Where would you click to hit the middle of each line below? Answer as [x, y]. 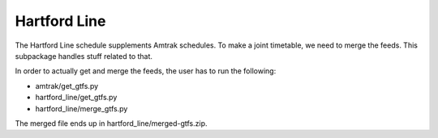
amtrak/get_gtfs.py [67, 86]
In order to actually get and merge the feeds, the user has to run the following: [146, 71]
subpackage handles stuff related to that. [84, 56]
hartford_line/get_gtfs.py [76, 98]
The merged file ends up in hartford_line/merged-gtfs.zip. [111, 123]
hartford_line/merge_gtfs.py [82, 108]
